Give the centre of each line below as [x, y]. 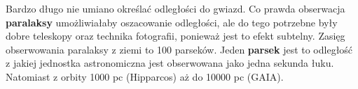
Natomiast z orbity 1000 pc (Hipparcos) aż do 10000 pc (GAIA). [145, 76]
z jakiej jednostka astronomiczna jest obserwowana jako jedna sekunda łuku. [170, 63]
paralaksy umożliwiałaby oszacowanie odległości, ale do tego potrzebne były [172, 22]
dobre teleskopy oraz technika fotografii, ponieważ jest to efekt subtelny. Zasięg [175, 36]
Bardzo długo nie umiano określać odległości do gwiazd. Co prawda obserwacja [175, 8]
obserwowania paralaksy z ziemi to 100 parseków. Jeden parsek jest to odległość [179, 49]
